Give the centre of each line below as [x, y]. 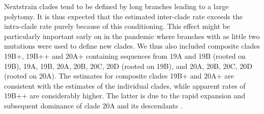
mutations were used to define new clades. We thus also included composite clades [132, 46]
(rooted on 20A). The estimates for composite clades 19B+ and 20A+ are [119, 76]
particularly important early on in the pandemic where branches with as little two [132, 36]
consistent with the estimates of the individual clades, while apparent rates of [125, 85]
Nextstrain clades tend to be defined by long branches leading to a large [116, 6]
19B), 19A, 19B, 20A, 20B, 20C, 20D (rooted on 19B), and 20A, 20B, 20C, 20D [128, 66]
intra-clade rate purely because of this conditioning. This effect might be [117, 26]
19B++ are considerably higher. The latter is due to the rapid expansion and [125, 96]
